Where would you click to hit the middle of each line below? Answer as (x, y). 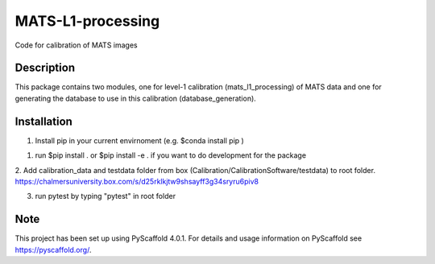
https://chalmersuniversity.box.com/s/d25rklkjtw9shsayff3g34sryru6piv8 (137, 181)
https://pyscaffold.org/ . (53, 250)
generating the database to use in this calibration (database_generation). (136, 98)
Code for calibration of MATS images (76, 45)
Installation (43, 121)
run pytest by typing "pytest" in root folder (106, 196)
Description (45, 68)
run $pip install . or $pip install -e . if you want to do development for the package (170, 155)
